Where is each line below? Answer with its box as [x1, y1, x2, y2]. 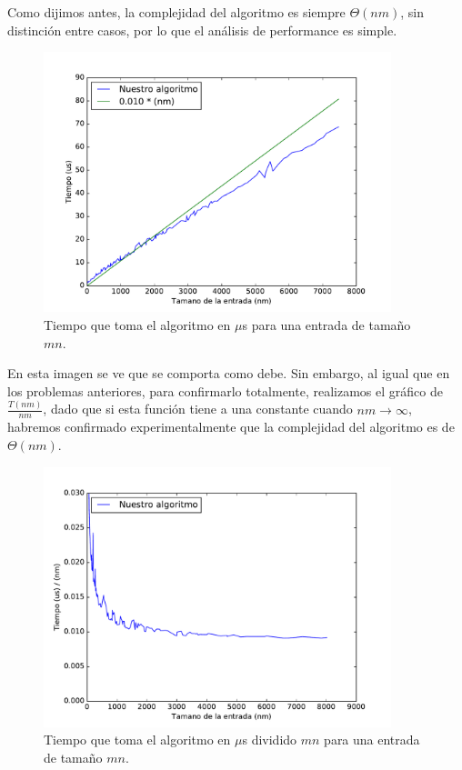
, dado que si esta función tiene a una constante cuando [43, 399, 353, 418]
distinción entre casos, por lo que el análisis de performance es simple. [7, 20, 397, 39]
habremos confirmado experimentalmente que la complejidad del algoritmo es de [7, 417, 455, 436]
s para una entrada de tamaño [242, 315, 411, 334]
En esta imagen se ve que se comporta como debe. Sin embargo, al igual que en [7, 364, 450, 383]
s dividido [242, 730, 297, 749]
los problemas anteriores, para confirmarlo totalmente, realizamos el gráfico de [7, 381, 443, 400]
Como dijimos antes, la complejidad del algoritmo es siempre [7, 3, 346, 21]
